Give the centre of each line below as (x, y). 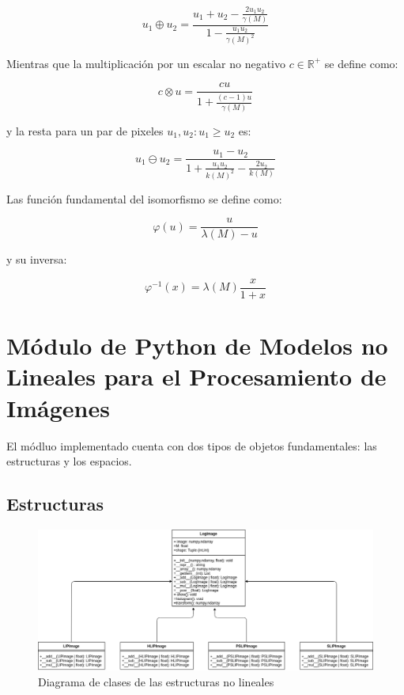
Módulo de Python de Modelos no (197, 346)
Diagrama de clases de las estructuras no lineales (156, 681)
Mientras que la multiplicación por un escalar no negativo (146, 63)
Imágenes (58, 407)
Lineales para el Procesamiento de (196, 376)
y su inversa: (37, 259)
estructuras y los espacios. (69, 461)
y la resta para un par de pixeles (85, 130)
